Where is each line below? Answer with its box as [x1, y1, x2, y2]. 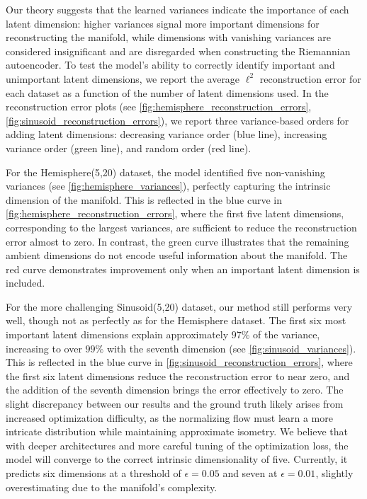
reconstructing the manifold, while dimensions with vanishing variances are [6, 30, 332, 45]
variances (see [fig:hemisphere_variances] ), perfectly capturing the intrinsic [6, 178, 331, 193]
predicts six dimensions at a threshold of [6, 466, 181, 480]
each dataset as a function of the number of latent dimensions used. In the [6, 85, 329, 100]
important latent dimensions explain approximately [6, 327, 229, 342]
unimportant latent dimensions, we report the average [6, 71, 240, 86]
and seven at [222, 466, 278, 480]
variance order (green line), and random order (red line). [6, 140, 252, 155]
